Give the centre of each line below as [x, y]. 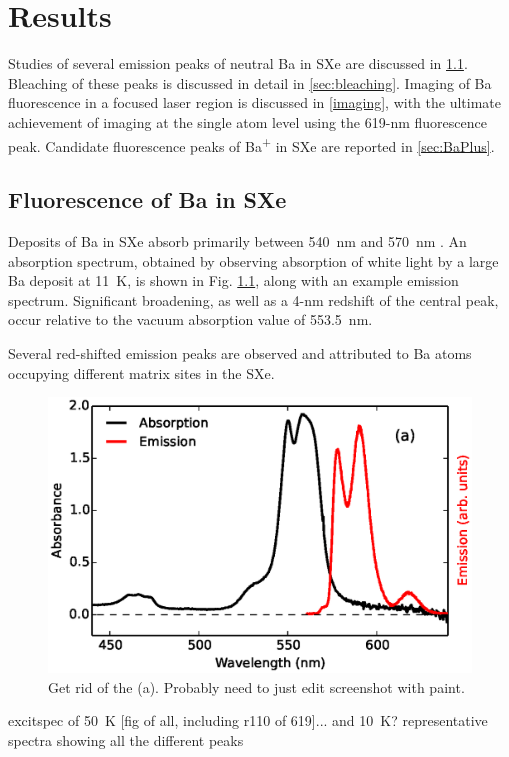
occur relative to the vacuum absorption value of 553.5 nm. [190, 319]
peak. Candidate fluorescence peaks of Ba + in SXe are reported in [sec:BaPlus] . [251, 144]
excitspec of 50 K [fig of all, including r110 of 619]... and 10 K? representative [248, 720]
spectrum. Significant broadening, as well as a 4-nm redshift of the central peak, [253, 299]
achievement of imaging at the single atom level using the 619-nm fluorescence [247, 121]
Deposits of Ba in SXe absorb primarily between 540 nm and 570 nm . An [237, 240]
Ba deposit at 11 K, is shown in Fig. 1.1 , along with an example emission [233, 280]
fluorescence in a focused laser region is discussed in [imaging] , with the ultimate [254, 102]
